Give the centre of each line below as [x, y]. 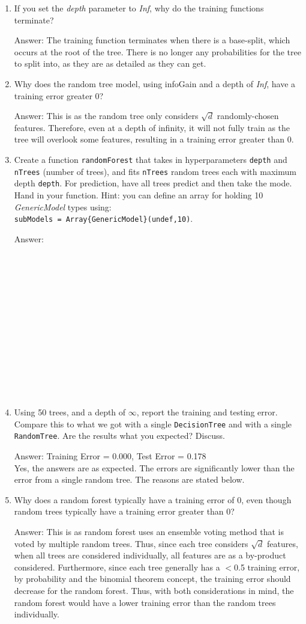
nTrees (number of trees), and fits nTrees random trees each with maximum [155, 171]
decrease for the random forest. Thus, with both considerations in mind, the [154, 590]
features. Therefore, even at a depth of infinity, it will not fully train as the [152, 127]
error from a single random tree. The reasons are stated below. [129, 479]
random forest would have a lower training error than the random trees [145, 602]
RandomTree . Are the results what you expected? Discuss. [119, 436]
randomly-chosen [248, 116]
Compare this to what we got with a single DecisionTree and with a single [153, 424]
